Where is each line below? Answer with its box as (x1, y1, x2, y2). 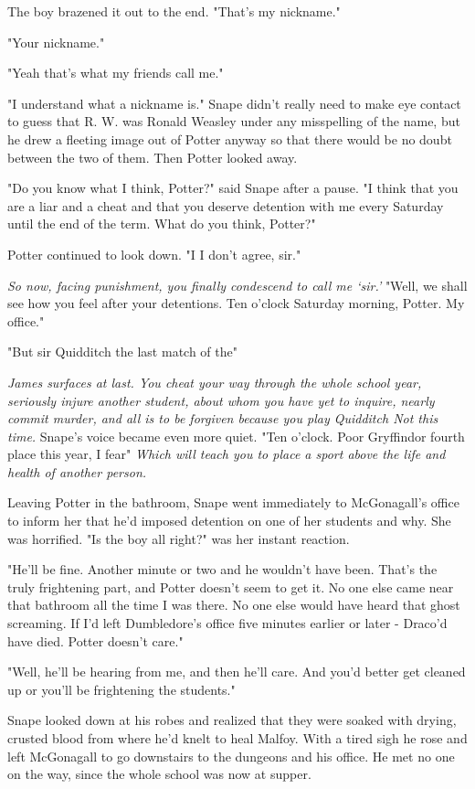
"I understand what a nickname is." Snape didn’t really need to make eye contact (7, 93, 461, 112)
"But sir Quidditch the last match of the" (7, 342, 237, 361)
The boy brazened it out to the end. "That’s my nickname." (7, 2, 341, 20)
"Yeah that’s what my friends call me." (7, 63, 224, 82)
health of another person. (7, 462, 147, 481)
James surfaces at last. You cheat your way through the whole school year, (7, 372, 422, 391)
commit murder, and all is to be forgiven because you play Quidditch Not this (7, 409, 438, 428)
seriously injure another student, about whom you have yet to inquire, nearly (7, 390, 435, 410)
